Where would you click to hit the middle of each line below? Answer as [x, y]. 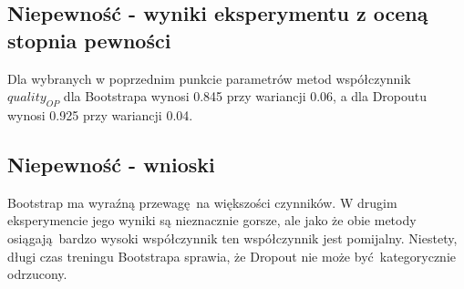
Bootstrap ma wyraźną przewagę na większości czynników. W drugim [202, 202]
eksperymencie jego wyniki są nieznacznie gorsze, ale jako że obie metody [212, 220]
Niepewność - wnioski [111, 164]
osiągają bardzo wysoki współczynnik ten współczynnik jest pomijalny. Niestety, [232, 237]
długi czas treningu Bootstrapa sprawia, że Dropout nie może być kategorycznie [232, 256]
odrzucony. [37, 274]
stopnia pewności [89, 40]
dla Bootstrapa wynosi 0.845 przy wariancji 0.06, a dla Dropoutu [245, 96]
